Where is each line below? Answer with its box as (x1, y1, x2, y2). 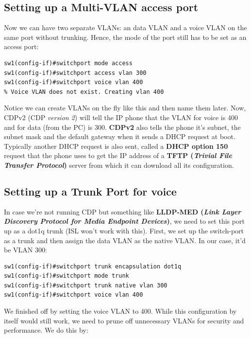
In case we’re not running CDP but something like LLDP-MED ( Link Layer (4, 206, 241, 216)
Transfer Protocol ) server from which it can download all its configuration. (4, 160, 234, 170)
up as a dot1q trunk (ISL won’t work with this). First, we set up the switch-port (4, 225, 244, 235)
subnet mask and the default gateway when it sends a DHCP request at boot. (4, 131, 235, 142)
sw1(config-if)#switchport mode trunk (4, 272, 129, 280)
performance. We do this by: (4, 325, 88, 335)
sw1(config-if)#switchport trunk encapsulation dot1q (4, 263, 182, 270)
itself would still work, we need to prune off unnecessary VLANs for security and (4, 315, 244, 325)
